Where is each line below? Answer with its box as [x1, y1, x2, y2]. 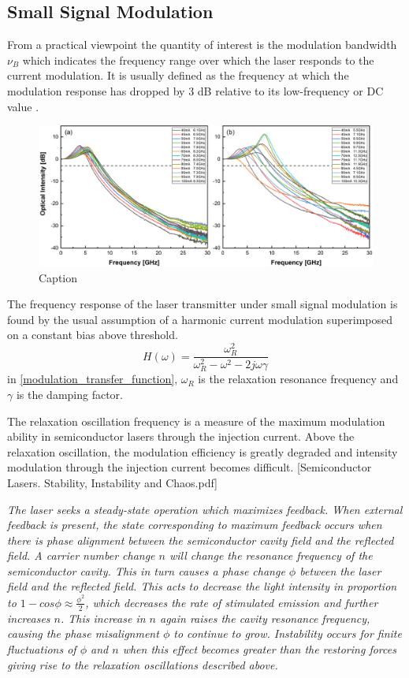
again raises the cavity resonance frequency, [159, 609, 370, 626]
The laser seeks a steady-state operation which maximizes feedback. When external [7, 501, 403, 517]
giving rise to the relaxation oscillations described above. [7, 656, 278, 672]
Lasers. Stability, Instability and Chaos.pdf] [7, 474, 218, 490]
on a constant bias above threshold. [7, 326, 178, 343]
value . [7, 98, 39, 114]
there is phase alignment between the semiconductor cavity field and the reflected [7, 531, 394, 548]
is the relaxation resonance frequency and [198, 371, 399, 387]
